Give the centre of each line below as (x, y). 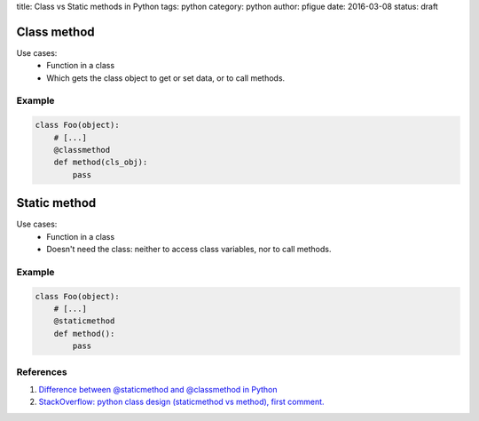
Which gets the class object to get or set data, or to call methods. (166, 78)
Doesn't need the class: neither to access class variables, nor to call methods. (189, 250)
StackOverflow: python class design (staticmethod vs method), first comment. (181, 402)
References (42, 371)
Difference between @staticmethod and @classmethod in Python (158, 389)
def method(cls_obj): (101, 163)
